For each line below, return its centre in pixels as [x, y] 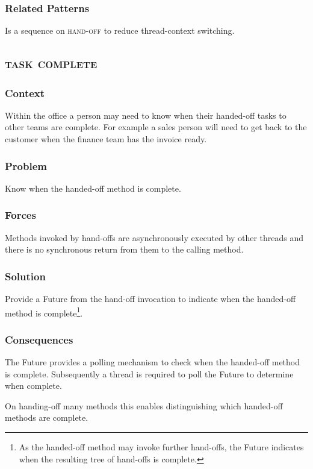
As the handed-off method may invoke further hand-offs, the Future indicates [161, 447]
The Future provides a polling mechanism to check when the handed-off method [153, 362]
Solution [25, 276]
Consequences [39, 339]
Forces [20, 215]
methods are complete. [47, 417]
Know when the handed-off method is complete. [93, 188]
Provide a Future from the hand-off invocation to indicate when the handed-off [150, 299]
